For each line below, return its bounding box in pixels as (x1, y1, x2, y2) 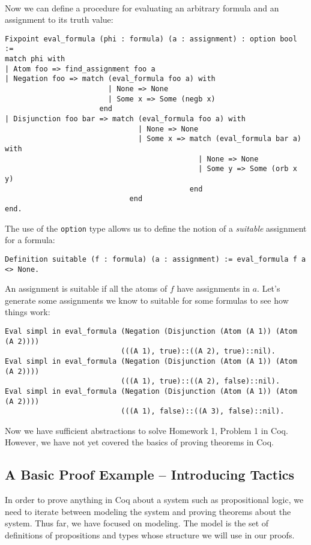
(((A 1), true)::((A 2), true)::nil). (121, 347, 276, 356)
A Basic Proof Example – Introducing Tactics (5, 465, 295, 484)
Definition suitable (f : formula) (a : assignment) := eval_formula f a (5, 254, 306, 263)
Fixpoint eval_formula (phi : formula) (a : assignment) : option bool (5, 34, 297, 43)
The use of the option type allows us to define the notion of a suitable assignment (5, 221, 307, 234)
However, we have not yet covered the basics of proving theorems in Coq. (5, 436, 274, 448)
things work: (5, 306, 50, 318)
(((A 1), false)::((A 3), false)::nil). (121, 407, 285, 416)
